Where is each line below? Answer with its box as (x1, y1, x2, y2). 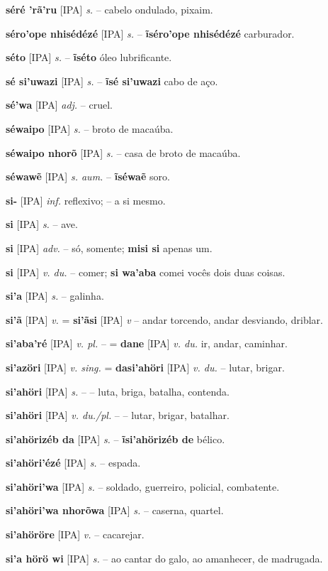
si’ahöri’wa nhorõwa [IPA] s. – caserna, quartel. (6, 503, 224, 518)
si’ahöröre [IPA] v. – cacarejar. (6, 527, 145, 542)
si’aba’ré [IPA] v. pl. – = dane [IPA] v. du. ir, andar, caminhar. (6, 336, 288, 351)
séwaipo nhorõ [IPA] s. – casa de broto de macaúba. (6, 145, 241, 160)
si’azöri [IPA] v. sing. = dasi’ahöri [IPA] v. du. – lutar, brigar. (6, 359, 285, 374)
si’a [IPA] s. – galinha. (6, 288, 104, 303)
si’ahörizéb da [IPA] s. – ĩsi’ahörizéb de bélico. (6, 431, 225, 446)
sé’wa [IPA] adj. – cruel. (6, 97, 113, 112)
